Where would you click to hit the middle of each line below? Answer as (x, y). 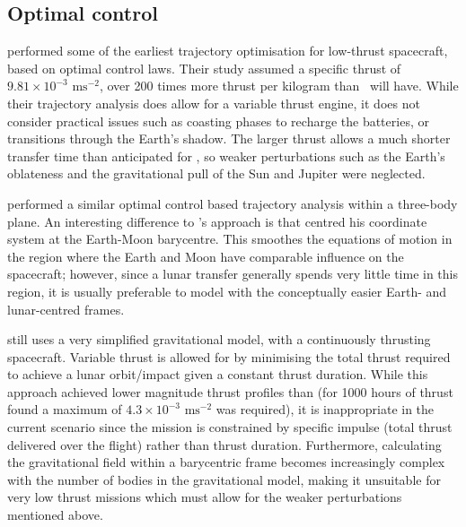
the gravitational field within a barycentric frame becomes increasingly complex (226, 462)
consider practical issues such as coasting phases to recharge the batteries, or (218, 121)
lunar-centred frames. (66, 309)
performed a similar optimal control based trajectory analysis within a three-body (233, 203)
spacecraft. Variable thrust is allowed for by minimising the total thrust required (229, 356)
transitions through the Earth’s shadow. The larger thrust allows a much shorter (229, 138)
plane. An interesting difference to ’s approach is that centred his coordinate (217, 221)
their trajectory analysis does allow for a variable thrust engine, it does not (214, 103)
